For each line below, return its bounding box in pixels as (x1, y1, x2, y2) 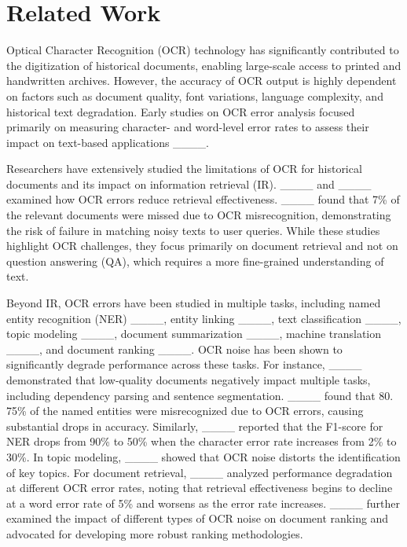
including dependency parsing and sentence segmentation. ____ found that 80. (6, 387, 394, 403)
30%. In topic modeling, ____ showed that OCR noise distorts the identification (6, 448, 401, 464)
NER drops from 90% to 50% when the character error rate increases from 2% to (6, 433, 397, 450)
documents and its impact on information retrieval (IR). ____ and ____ (6, 175, 372, 192)
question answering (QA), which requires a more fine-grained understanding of (6, 252, 384, 269)
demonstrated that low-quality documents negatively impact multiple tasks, (6, 372, 371, 387)
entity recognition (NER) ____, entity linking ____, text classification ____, (6, 310, 401, 326)
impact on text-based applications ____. (6, 134, 209, 150)
